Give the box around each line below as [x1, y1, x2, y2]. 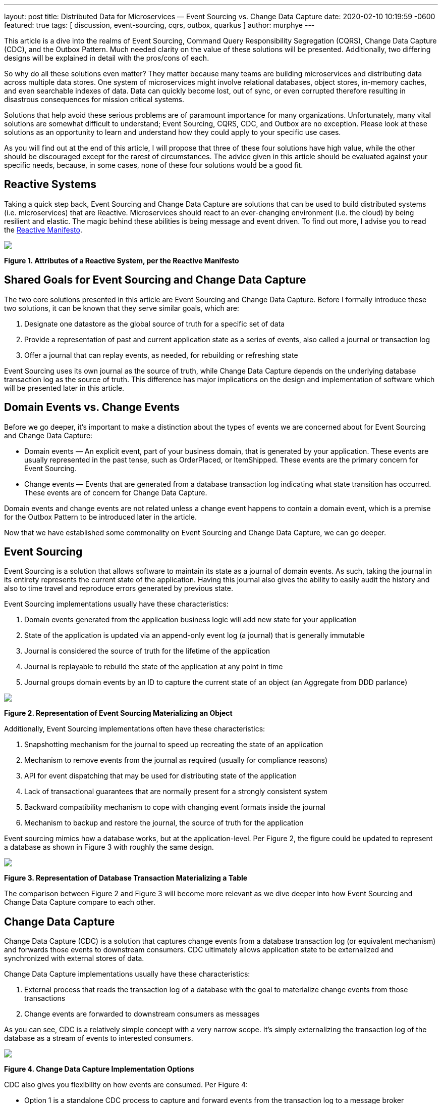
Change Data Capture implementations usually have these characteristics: [4, 970, 250, 979]
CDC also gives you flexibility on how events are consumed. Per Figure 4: [4, 1080, 248, 1089]
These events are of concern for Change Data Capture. [24, 488, 207, 497]
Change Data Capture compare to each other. [4, 898, 155, 907]
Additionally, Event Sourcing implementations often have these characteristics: [4, 724, 265, 733]
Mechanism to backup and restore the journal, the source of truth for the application [24, 818, 304, 827]
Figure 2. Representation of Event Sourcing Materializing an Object [4, 709, 233, 718]
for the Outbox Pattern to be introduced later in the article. [4, 512, 197, 521]
